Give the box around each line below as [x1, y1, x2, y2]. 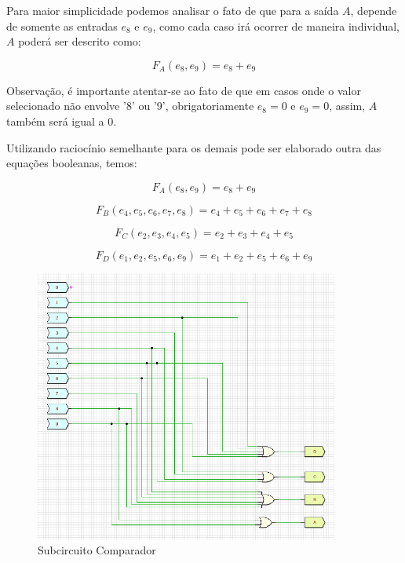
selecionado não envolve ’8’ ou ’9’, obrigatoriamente [6, 97, 254, 114]
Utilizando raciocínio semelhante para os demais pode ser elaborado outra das [6, 139, 381, 155]
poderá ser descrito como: [18, 33, 141, 49]
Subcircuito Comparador [38, 542, 156, 558]
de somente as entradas [6, 17, 118, 34]
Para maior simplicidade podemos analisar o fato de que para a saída [6, 2, 339, 18]
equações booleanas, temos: [6, 155, 137, 171]
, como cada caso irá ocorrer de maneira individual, [152, 17, 400, 34]
